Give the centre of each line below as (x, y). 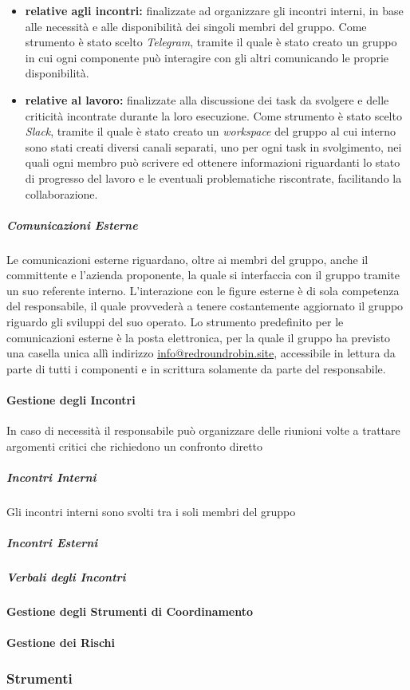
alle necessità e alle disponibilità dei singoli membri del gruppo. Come (196, 26)
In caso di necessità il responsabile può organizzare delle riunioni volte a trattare (203, 430)
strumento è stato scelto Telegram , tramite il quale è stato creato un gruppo (211, 42)
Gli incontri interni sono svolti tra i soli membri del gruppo (151, 511)
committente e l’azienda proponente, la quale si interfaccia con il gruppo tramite (203, 275)
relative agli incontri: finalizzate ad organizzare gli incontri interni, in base (214, 10)
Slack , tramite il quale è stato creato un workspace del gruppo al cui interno (210, 131)
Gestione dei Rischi (61, 643)
